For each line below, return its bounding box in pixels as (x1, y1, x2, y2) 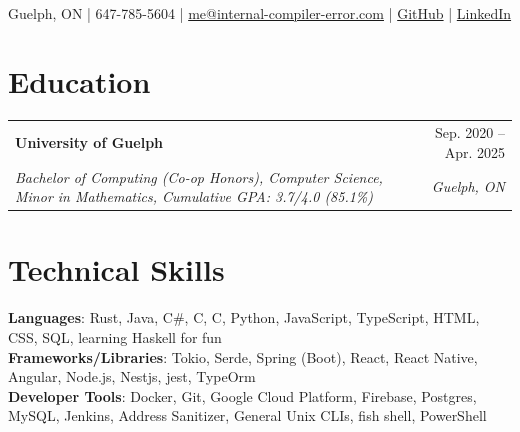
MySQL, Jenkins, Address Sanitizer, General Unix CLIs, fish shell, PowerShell (8, 405, 487, 426)
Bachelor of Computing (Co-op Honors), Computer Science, (15, 166, 383, 187)
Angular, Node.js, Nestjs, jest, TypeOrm (8, 366, 256, 387)
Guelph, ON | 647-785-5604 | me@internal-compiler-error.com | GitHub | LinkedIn (8, 2, 512, 23)
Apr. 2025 (444, 141, 505, 162)
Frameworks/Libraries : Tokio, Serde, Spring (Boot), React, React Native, (8, 346, 478, 367)
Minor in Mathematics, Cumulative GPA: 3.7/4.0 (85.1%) (15, 186, 374, 207)
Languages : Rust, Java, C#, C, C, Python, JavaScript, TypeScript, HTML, (8, 307, 480, 328)
